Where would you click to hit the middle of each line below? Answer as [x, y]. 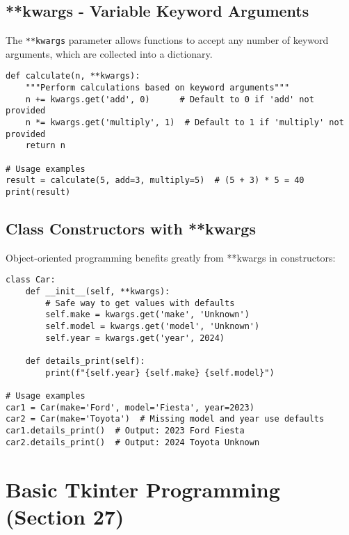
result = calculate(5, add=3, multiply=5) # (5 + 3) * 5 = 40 [155, 181]
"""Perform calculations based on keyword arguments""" [157, 88]
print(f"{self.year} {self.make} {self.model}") [160, 373]
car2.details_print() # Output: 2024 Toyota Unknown [133, 442]
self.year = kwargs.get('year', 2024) [135, 338]
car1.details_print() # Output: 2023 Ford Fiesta [125, 431]
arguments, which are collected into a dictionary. [109, 53]
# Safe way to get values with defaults [140, 303]
